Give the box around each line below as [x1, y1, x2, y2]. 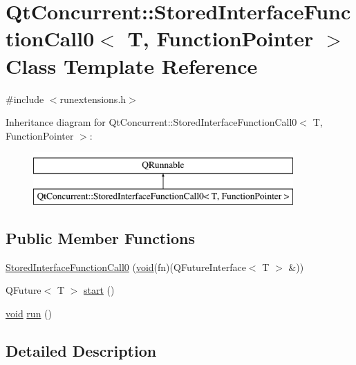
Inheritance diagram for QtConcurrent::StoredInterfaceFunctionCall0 [6, 115, 297, 129]
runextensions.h [59, 91, 127, 106]
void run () [6, 306, 52, 320]
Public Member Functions [6, 227, 195, 248]
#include [6, 91, 44, 106]
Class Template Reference [6, 51, 258, 79]
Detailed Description [6, 339, 157, 361]
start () [84, 283, 115, 297]
